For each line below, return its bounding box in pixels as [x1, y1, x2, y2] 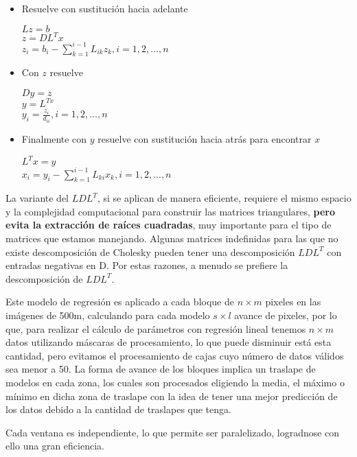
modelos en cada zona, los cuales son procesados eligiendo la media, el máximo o [5, 375, 345, 390]
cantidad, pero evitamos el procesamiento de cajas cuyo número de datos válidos [5, 348, 344, 362]
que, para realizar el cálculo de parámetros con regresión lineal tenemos [5, 321, 306, 336]
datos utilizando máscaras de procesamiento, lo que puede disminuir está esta [5, 335, 332, 349]
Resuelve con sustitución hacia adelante [21, 1, 188, 15]
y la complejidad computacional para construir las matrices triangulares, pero [5, 204, 336, 218]
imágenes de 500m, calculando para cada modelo [5, 308, 210, 323]
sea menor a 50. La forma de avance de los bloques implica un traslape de [5, 362, 316, 376]
